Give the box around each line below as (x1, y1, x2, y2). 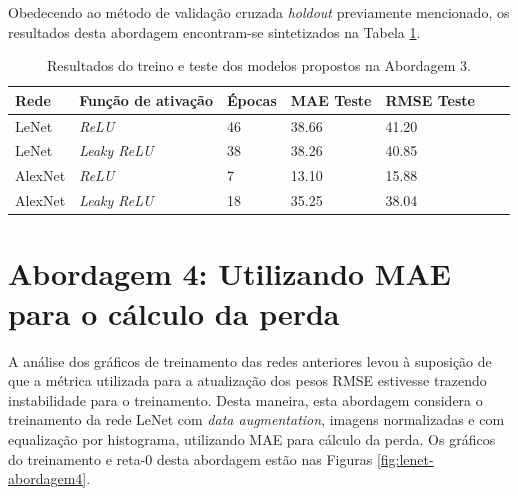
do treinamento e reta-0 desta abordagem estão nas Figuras (8, 448, 373, 469)
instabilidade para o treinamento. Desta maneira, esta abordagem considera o (8, 389, 483, 410)
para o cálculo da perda (8, 292, 340, 333)
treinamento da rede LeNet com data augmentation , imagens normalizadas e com (8, 409, 505, 430)
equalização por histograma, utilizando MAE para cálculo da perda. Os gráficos (8, 428, 496, 449)
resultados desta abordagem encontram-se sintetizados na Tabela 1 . (8, 21, 421, 42)
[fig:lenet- (376, 448, 434, 469)
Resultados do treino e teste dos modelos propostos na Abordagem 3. (46, 55, 471, 76)
